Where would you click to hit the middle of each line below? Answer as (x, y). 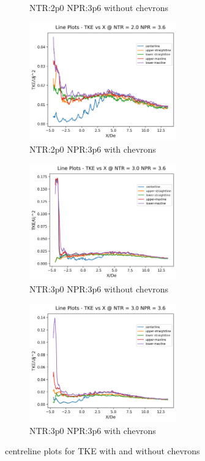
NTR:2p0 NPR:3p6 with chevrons (93, 149)
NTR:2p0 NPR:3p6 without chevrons (99, 7)
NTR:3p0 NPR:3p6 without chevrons (99, 288)
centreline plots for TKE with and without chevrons (102, 451)
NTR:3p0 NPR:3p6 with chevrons (93, 430)
